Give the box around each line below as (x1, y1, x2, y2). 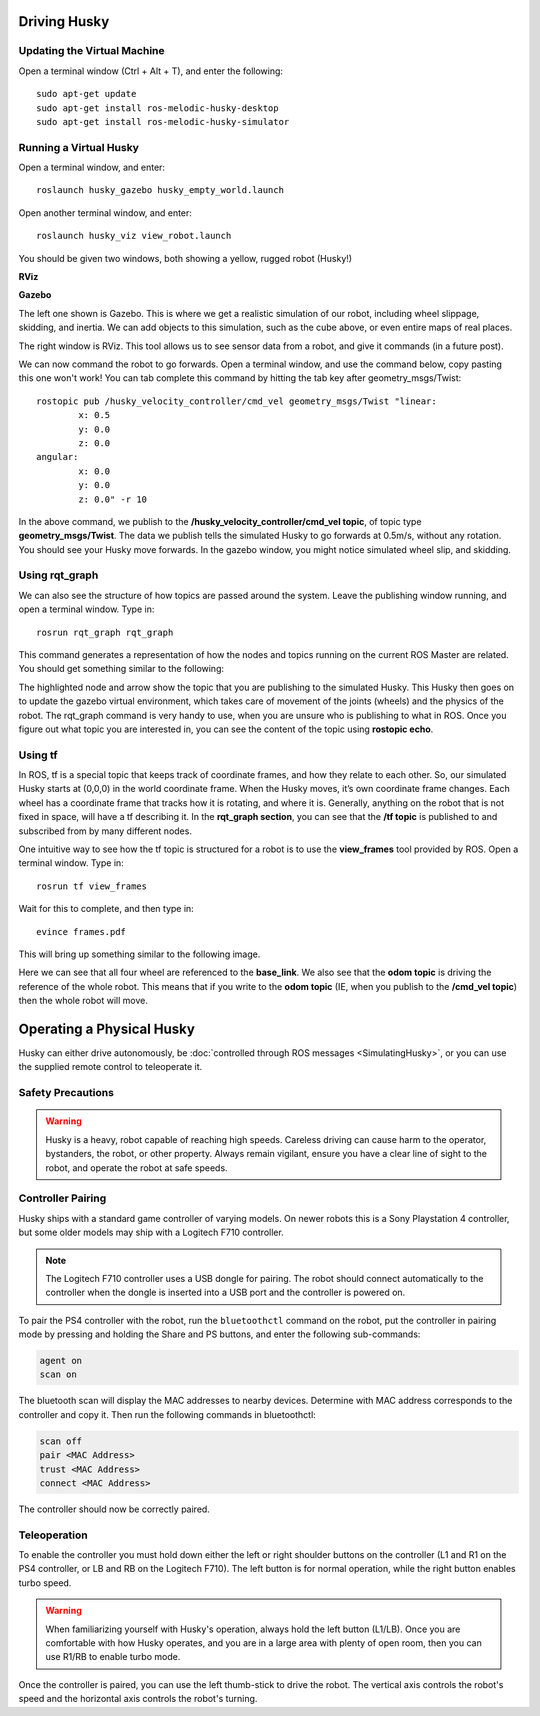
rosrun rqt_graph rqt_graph (36, 626, 174, 638)
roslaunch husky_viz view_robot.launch (36, 230, 232, 242)
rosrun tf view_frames (36, 880, 148, 892)
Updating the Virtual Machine (18, 44, 165, 58)
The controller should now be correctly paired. (18, 1503, 210, 1515)
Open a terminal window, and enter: (18, 161, 165, 174)
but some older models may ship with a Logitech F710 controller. (18, 1226, 284, 1239)
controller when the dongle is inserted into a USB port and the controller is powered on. (45, 1286, 406, 1299)
